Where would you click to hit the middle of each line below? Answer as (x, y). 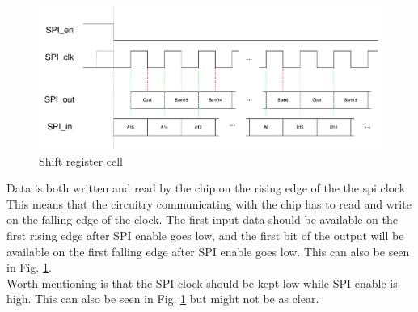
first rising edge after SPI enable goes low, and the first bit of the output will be (205, 235)
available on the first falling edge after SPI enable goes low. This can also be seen (208, 251)
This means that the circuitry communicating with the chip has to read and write (209, 203)
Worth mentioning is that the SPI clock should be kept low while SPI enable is (202, 282)
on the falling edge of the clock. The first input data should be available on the (202, 219)
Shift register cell (81, 160)
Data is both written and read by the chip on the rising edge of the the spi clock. (208, 188)
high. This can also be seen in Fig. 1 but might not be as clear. (163, 299)
